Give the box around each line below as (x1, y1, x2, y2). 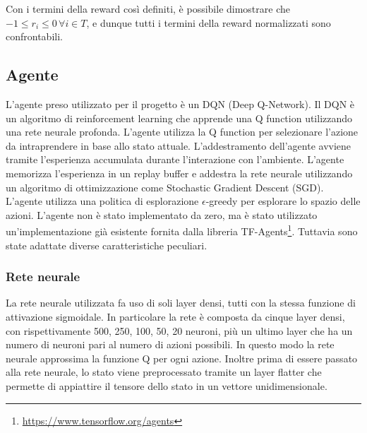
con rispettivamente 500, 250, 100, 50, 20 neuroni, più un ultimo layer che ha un (6, 323, 353, 338)
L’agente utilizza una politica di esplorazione (6, 194, 199, 208)
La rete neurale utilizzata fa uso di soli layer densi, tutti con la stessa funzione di (6, 295, 356, 310)
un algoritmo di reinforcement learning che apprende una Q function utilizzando (6, 110, 353, 125)
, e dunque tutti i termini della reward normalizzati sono (86, 15, 331, 30)
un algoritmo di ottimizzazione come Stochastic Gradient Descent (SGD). (6, 179, 324, 194)
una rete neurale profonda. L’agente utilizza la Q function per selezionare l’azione (6, 124, 359, 139)
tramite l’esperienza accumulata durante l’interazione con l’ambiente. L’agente (6, 152, 344, 167)
